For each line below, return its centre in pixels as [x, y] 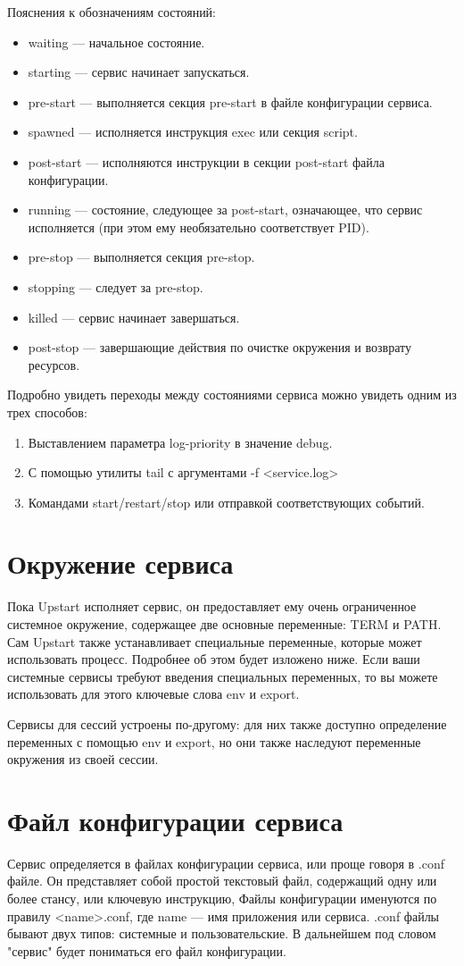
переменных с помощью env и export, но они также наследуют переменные [214, 741]
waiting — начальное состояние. [116, 42]
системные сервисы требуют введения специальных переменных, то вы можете [223, 676]
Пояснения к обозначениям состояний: [112, 12]
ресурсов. [54, 364]
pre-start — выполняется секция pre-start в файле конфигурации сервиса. [230, 101]
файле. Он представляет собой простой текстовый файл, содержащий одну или [222, 881]
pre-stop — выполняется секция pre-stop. [141, 257]
